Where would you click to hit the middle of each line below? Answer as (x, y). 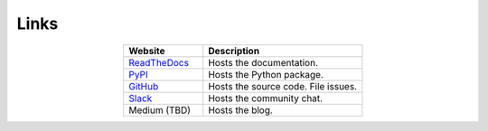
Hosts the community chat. (266, 98)
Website (147, 51)
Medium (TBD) (160, 110)
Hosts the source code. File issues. (282, 86)
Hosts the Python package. (266, 74)
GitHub (144, 86)
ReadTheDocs (159, 62)
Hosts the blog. (240, 110)
